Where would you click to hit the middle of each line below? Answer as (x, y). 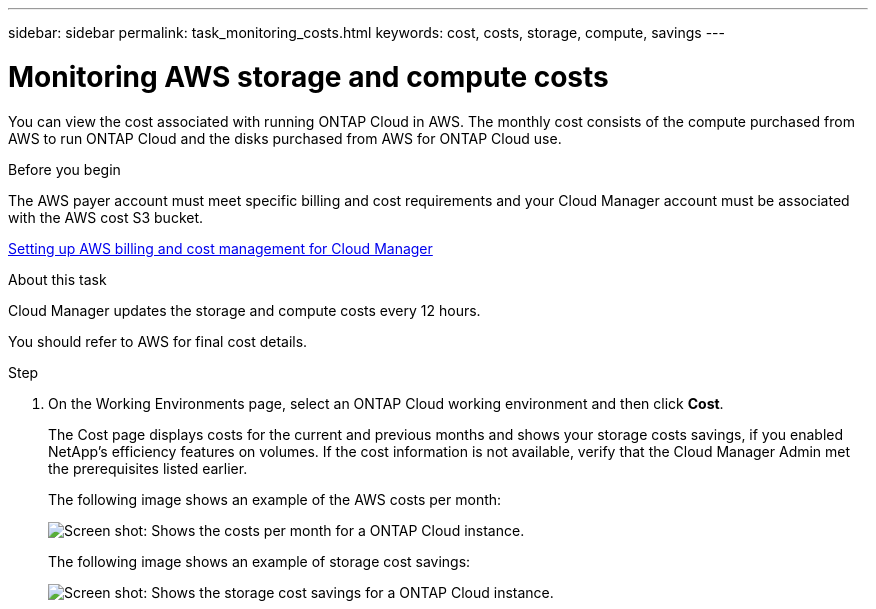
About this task (57, 279)
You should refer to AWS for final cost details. (158, 341)
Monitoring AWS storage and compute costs (308, 76)
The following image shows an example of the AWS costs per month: (275, 499)
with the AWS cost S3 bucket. (106, 217)
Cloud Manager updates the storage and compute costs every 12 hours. (244, 310)
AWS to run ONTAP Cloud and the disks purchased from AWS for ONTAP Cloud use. (285, 138)
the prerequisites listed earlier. (148, 468)
